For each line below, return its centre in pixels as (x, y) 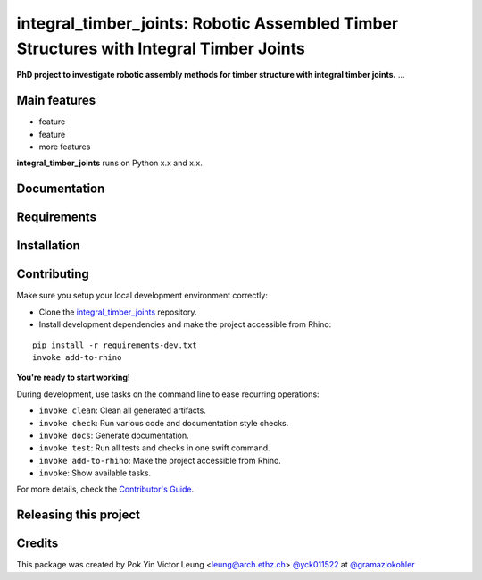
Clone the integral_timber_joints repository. (118, 312)
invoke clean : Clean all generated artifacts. (123, 410)
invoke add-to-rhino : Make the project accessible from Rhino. (160, 460)
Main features (56, 101)
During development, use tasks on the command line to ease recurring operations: (168, 394)
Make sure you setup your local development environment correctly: (142, 296)
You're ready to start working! (74, 378)
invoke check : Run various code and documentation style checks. (164, 423)
